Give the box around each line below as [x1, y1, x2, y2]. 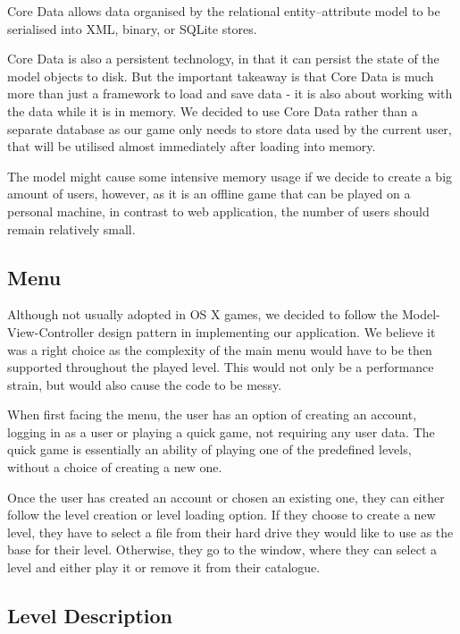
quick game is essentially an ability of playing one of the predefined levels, [7, 440, 412, 459]
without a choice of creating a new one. [7, 458, 222, 477]
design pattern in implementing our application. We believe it [97, 322, 436, 341]
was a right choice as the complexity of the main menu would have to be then [7, 340, 432, 359]
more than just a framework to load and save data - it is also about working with [7, 84, 453, 103]
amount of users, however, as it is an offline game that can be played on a [7, 184, 411, 203]
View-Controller [7, 322, 95, 341]
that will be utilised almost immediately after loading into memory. [7, 137, 376, 156]
